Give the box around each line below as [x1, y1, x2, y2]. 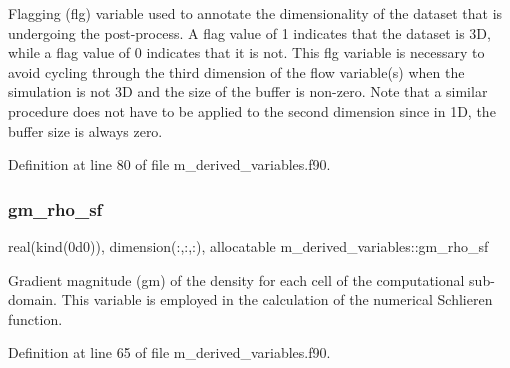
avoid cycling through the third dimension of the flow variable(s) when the [8, 61, 465, 82]
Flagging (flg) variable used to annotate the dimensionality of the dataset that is [8, 3, 503, 23]
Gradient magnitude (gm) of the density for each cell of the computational [8, 269, 465, 290]
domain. [8, 289, 58, 310]
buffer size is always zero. [8, 120, 163, 141]
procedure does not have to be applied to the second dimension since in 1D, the [8, 100, 496, 121]
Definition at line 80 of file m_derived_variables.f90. [8, 154, 331, 175]
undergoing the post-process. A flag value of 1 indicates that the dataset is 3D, [8, 22, 491, 43]
